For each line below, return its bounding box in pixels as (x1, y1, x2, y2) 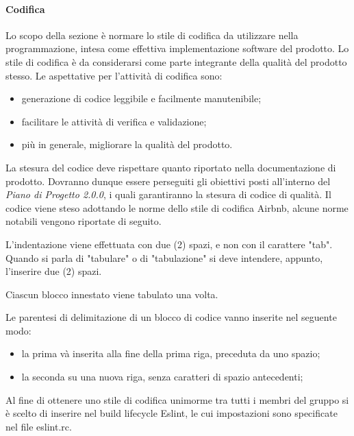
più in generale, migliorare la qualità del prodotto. (21, 137, 233, 152)
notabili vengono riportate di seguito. (5, 214, 162, 228)
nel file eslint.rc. (5, 419, 72, 433)
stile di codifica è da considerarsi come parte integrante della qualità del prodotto (5, 54, 347, 69)
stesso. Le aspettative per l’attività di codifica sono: (5, 68, 223, 82)
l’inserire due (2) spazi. (5, 264, 102, 278)
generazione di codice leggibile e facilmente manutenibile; (21, 91, 262, 106)
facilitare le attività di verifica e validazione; (21, 114, 207, 128)
